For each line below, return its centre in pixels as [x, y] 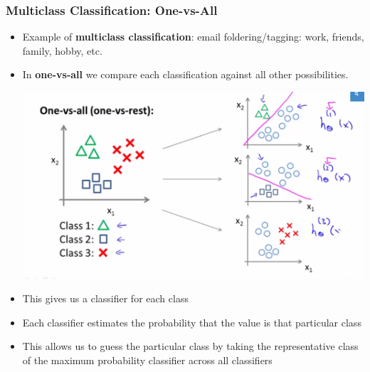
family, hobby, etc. [62, 50]
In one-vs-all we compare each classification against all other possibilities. [185, 74]
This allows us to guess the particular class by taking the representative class [190, 346]
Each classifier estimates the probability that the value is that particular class [192, 322]
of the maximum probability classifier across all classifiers [147, 360]
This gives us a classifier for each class [105, 298]
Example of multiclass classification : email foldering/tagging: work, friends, [193, 37]
